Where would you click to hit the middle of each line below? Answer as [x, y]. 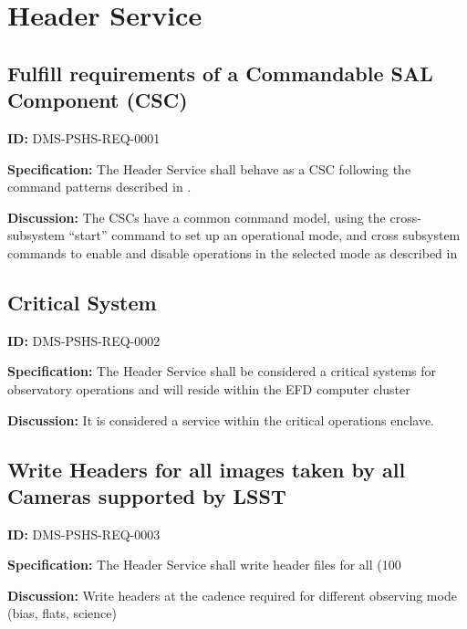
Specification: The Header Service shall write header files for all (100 [204, 565]
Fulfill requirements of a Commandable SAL [220, 73]
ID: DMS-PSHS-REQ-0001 [84, 137]
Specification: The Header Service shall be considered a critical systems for [222, 371]
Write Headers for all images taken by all [207, 469]
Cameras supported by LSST [147, 495]
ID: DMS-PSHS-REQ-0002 [84, 340]
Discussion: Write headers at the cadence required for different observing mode [232, 595]
